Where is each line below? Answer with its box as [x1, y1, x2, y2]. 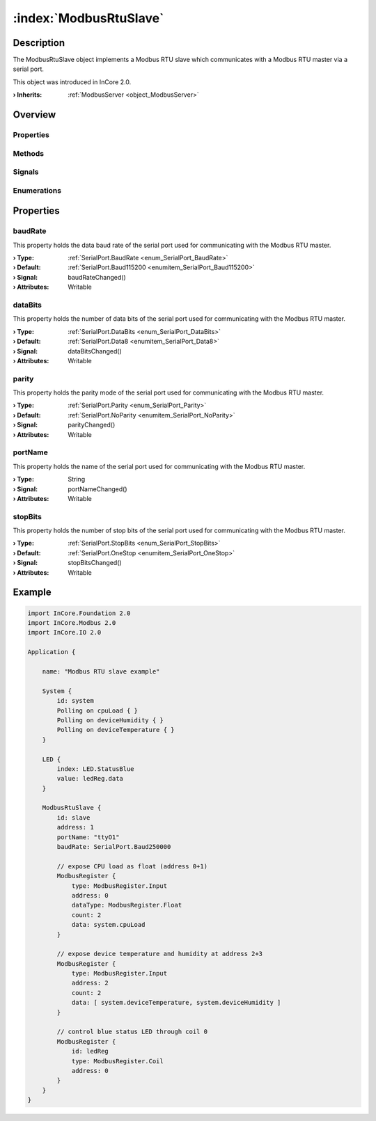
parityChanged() [68, 421, 116, 429]
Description [13, 37, 65, 49]
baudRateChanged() [68, 273, 126, 281]
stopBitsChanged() [68, 559, 122, 567]
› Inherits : [13, 90, 42, 99]
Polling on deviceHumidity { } [56, 716, 164, 724]
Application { [27, 648, 76, 656]
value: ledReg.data [56, 774, 123, 783]
